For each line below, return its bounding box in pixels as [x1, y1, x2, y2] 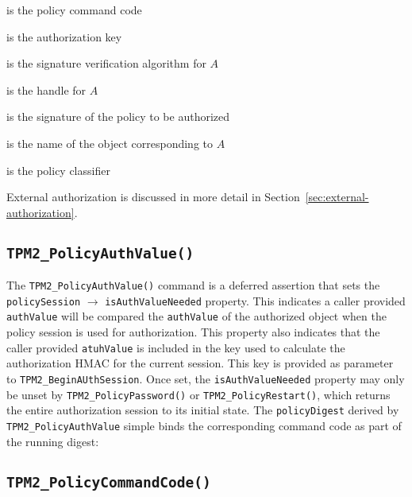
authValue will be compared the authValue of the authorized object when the [6, 308, 387, 324]
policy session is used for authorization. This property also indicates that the [6, 324, 380, 340]
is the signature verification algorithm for [6, 55, 206, 72]
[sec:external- [305, 188, 369, 205]
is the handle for [6, 81, 87, 98]
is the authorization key [6, 28, 122, 45]
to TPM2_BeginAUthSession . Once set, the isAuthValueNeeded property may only [6, 370, 405, 386]
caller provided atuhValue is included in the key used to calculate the [6, 339, 345, 355]
